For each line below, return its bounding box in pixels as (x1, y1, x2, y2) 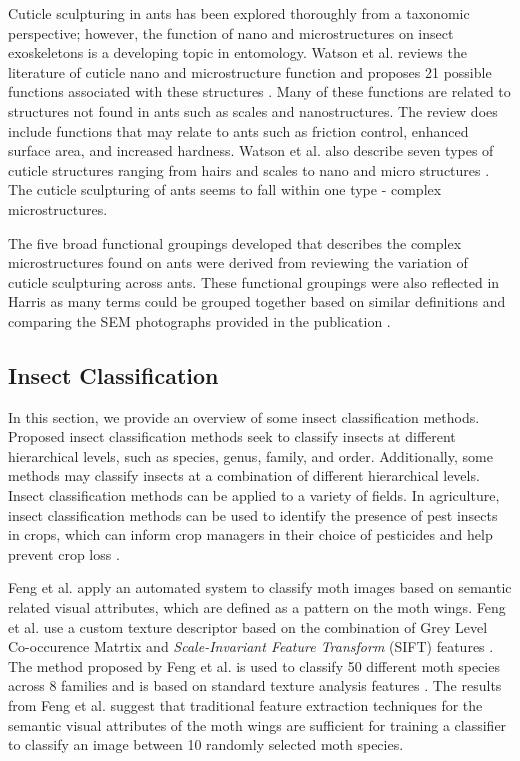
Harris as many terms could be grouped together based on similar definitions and (8, 291, 506, 312)
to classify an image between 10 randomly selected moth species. (8, 734, 404, 755)
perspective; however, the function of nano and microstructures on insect (8, 22, 454, 43)
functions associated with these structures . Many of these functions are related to (8, 81, 511, 102)
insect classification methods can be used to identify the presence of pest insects (8, 504, 498, 525)
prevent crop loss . (8, 543, 120, 564)
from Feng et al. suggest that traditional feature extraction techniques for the (8, 695, 483, 716)
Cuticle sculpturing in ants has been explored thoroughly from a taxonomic (8, 3, 470, 23)
